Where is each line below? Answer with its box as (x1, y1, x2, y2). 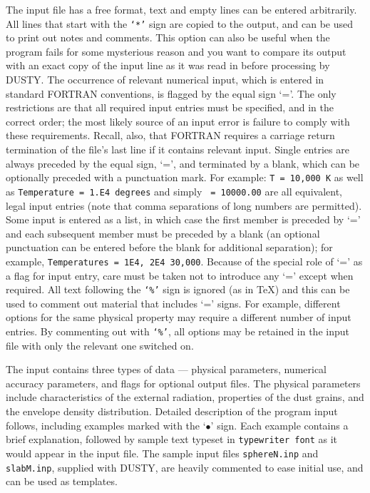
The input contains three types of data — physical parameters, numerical (6, 362, 327, 377)
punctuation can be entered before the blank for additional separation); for (6, 240, 333, 255)
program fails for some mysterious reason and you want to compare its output (6, 44, 346, 59)
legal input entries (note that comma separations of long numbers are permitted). (6, 198, 362, 213)
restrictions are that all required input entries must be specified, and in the (6, 100, 334, 115)
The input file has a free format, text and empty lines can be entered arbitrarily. (6, 2, 357, 16)
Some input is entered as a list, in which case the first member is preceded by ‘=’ (6, 212, 361, 227)
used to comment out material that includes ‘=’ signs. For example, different (6, 295, 341, 310)
